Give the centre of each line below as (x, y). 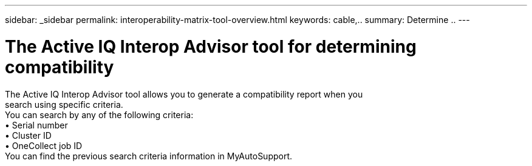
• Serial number (36, 125)
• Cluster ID (28, 135)
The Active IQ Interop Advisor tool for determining (211, 46)
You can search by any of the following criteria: (99, 115)
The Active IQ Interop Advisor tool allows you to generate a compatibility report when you (184, 94)
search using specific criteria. (64, 104)
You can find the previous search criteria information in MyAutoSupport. (149, 156)
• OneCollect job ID (44, 145)
